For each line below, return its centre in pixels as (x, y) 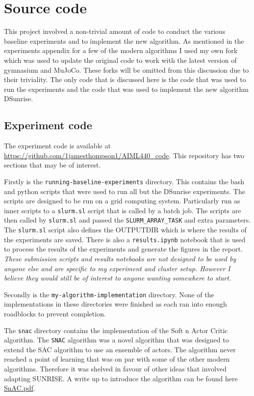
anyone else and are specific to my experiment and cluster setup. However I (117, 268)
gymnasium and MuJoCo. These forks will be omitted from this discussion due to (127, 70)
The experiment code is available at (57, 146)
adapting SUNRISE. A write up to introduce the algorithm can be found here (121, 378)
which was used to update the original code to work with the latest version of (120, 60)
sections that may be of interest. (52, 165)
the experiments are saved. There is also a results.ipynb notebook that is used (125, 239)
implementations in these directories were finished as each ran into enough (115, 304)
